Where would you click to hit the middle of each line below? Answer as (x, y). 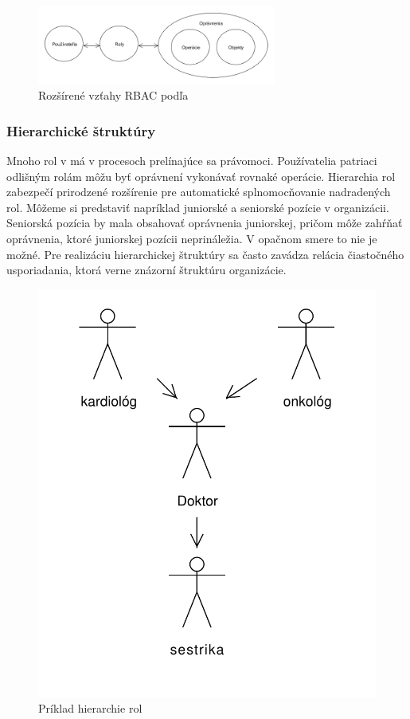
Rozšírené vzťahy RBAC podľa (113, 95)
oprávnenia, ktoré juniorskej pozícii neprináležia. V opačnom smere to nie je (192, 238)
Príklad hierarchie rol (90, 707)
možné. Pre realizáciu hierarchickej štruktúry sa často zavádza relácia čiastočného (205, 254)
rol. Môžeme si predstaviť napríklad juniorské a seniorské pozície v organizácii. (198, 207)
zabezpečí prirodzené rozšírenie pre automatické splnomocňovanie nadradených (199, 192)
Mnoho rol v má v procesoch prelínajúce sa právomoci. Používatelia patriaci (192, 160)
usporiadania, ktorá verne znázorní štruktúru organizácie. (146, 270)
